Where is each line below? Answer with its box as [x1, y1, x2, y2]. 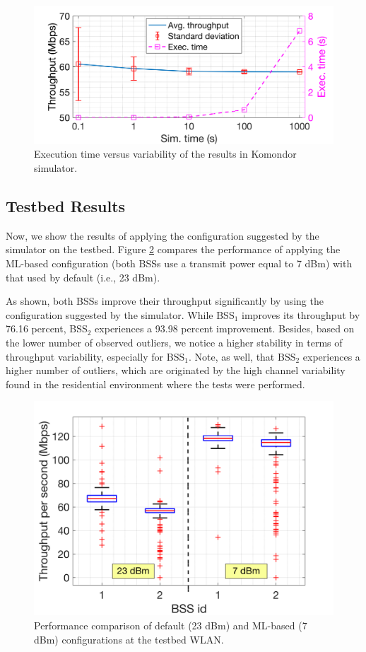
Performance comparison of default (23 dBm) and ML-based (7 [34, 618, 307, 633]
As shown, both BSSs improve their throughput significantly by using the [6, 293, 324, 308]
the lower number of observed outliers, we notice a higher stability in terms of [6, 334, 343, 349]
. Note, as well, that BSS [188, 349, 296, 363]
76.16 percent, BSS [6, 321, 88, 336]
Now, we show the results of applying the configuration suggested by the [6, 228, 319, 243]
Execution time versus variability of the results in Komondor [34, 146, 297, 161]
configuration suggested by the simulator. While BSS [6, 307, 235, 322]
